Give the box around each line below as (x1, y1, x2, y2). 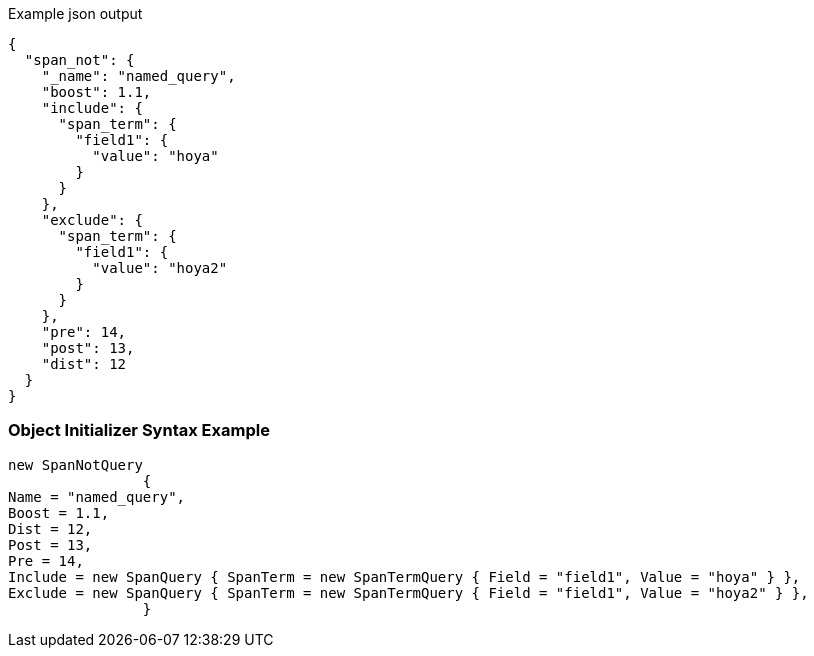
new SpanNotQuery (8, 456, 143, 473)
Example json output (8, 5, 143, 22)
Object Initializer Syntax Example (8, 420, 270, 441)
